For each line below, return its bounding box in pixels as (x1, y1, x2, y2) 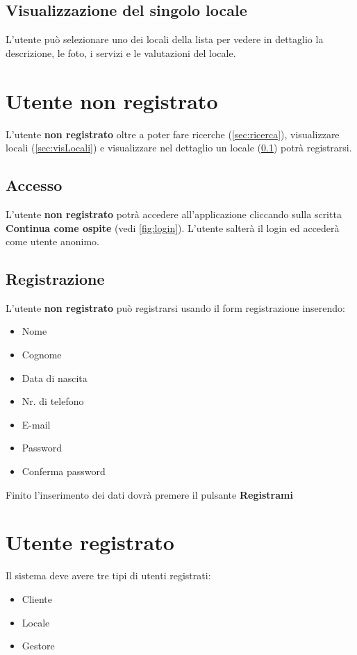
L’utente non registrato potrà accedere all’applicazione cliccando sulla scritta (6, 206, 342, 221)
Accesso (6, 174, 63, 196)
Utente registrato (6, 528, 174, 556)
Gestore (22, 638, 55, 653)
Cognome (22, 347, 62, 362)
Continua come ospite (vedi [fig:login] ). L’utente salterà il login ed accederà (6, 220, 340, 235)
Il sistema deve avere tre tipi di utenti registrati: (6, 568, 211, 583)
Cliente (22, 591, 52, 606)
